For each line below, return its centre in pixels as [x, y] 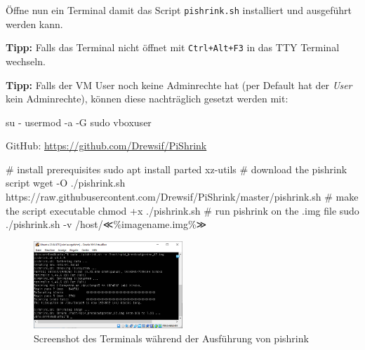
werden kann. [34, 23]
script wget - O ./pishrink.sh [66, 183]
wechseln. [26, 61]
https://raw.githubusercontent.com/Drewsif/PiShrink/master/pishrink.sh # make [182, 197]
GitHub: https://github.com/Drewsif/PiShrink [106, 146]
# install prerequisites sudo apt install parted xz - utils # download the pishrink [177, 169]
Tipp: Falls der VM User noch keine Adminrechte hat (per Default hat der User [179, 85]
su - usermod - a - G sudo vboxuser [79, 122]
